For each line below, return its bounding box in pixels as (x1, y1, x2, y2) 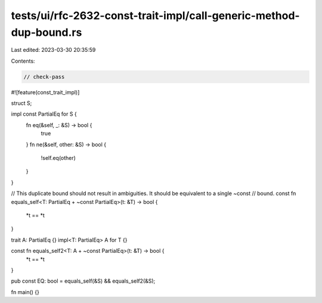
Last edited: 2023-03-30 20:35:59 (11, 47, 96, 54)
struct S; (11, 100, 32, 107)
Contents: (11, 57, 35, 64)
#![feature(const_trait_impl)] (11, 88, 80, 95)
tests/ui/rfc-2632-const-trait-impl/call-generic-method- (11, 9, 301, 22)
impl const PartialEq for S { (11, 110, 77, 118)
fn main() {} (11, 288, 40, 295)
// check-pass (23, 73, 65, 80)
